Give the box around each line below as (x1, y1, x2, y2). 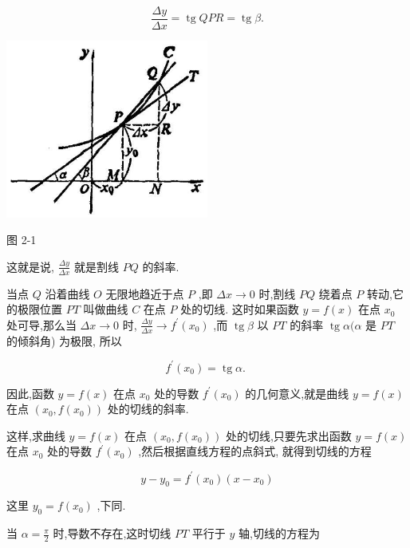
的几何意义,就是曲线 (245, 384, 349, 401)
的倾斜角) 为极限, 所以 (6, 332, 122, 349)
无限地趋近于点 (105, 285, 184, 302)
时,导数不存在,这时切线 (53, 525, 171, 542)
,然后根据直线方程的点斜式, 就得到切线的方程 (138, 443, 372, 459)
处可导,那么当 (6, 316, 77, 333)
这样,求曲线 (6, 427, 65, 444)
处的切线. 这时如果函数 (180, 301, 299, 317)
